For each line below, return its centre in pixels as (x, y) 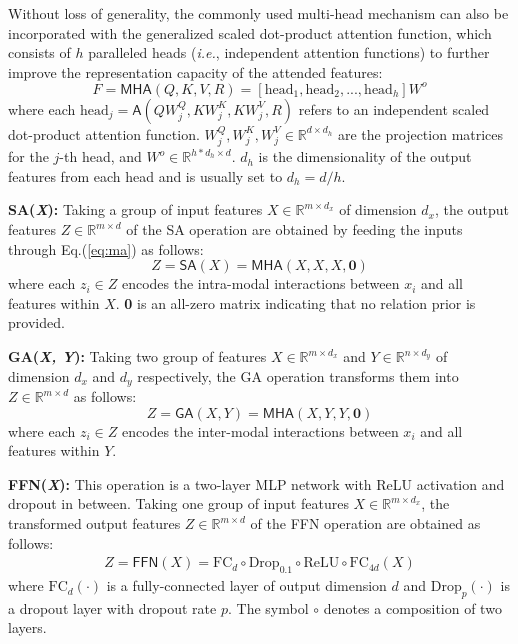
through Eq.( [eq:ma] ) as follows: (106, 248)
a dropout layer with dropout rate (112, 607)
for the (28, 156)
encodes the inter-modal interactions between (260, 430)
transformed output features (94, 523)
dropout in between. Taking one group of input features (178, 503)
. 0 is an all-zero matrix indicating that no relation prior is (295, 302)
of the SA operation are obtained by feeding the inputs (294, 229)
